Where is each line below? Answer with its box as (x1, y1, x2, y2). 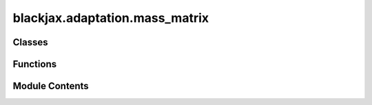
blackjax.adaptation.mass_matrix (12, 10, 209, 25)
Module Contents (12, 80, 89, 92)
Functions (12, 58, 57, 70)
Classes (12, 36, 48, 48)
